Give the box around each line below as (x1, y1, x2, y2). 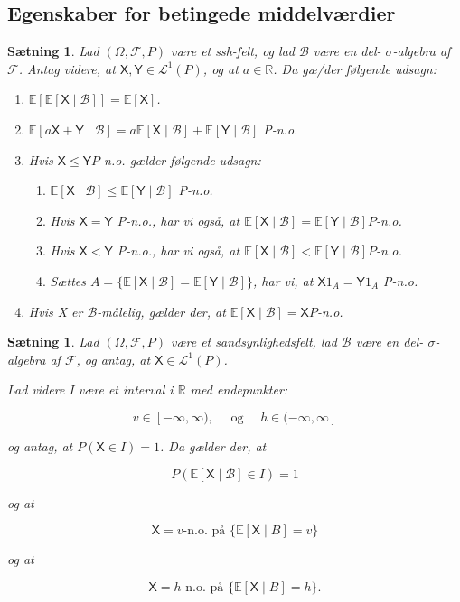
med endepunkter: (190, 380, 288, 399)
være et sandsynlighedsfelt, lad (171, 332, 337, 351)
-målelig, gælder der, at (97, 301, 226, 320)
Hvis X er (28, 301, 83, 320)
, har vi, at (253, 271, 314, 290)
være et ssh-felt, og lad (171, 42, 295, 60)
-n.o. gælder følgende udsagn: (99, 150, 261, 169)
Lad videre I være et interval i (7, 380, 174, 399)
